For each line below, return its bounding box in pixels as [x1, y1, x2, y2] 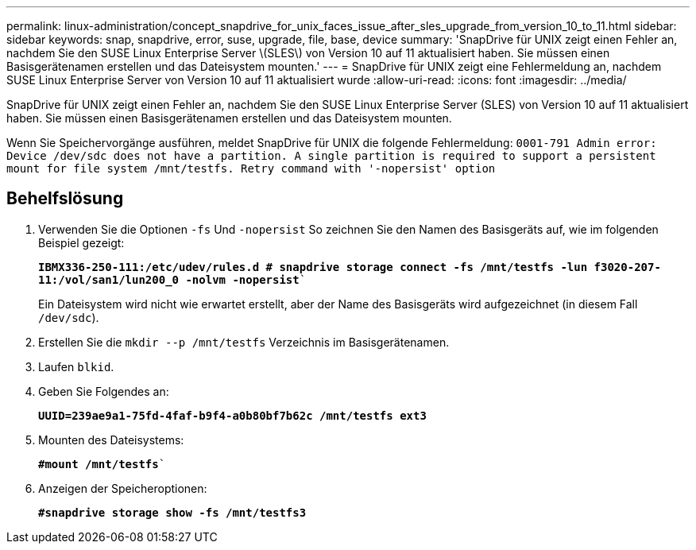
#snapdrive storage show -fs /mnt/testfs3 [38, 505, 307, 519]
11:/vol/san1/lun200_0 [38, 273, 180, 286]
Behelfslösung [6, 188, 124, 209]
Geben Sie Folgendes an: [38, 384, 169, 398]
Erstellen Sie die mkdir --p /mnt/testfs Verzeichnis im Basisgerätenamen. [38, 335, 450, 349]
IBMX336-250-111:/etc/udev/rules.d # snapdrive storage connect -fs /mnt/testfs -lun [38, 260, 588, 273]
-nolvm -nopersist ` [185, 273, 307, 286]
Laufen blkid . [38, 359, 114, 374]
